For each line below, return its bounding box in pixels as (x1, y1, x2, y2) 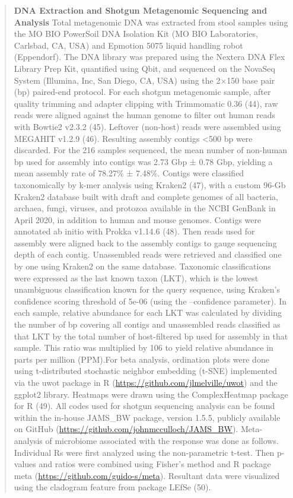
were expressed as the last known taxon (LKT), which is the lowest (14, 271, 259, 284)
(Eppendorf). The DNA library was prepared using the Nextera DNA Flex (14, 50, 285, 63)
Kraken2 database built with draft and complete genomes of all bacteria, (14, 190, 278, 202)
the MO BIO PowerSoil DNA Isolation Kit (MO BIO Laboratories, (14, 27, 258, 40)
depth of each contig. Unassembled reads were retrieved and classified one (14, 248, 282, 261)
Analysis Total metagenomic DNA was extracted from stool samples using (14, 15, 288, 28)
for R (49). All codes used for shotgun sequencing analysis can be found (14, 399, 275, 412)
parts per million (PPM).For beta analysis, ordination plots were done (14, 353, 269, 365)
